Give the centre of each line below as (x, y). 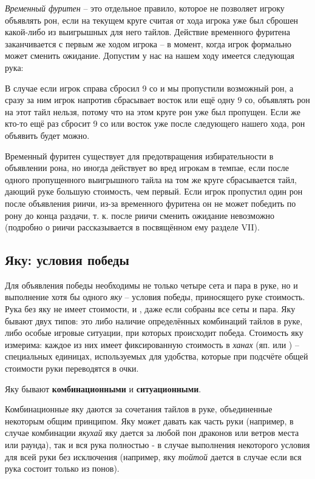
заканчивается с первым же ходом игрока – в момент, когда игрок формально (148, 43)
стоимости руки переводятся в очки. (72, 368)
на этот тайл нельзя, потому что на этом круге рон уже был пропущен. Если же (153, 111)
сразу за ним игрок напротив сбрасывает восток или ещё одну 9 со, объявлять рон (157, 100)
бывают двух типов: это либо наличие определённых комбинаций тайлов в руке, (154, 320)
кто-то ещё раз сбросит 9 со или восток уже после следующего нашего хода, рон (155, 123)
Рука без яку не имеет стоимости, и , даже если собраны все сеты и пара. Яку (150, 309)
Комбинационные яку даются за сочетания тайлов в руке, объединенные (139, 409)
